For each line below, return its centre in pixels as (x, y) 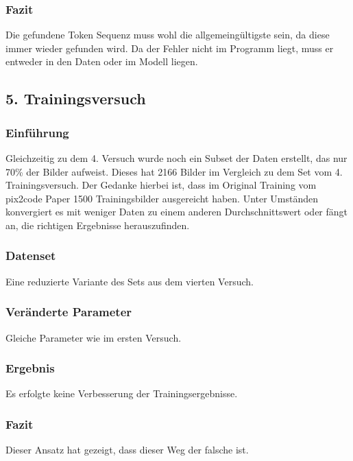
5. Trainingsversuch (76, 98)
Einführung (37, 132)
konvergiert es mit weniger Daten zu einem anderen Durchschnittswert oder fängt (177, 212)
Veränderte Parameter (69, 312)
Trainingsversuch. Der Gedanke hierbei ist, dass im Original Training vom (161, 185)
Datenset (31, 256)
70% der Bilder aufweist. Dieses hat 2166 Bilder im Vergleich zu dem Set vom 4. (174, 171)
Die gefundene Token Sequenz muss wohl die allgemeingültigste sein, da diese (168, 35)
